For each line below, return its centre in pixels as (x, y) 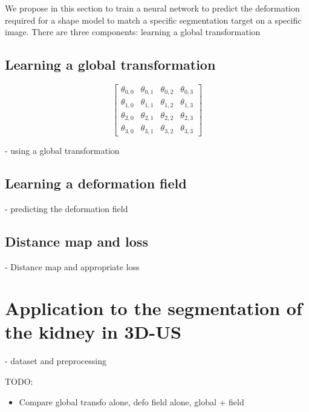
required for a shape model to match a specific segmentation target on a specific (153, 20)
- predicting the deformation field (67, 208)
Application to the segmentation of (154, 308)
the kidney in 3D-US (93, 332)
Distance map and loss (76, 241)
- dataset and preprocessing (56, 361)
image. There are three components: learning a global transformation (133, 32)
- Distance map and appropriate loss (72, 266)
